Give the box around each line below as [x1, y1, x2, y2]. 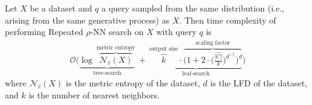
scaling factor [195, 40, 231, 46]
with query [156, 25, 197, 38]
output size [149, 46, 178, 52]
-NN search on [90, 25, 144, 38]
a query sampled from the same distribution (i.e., [101, 2, 285, 14]
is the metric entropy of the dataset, [66, 77, 200, 89]
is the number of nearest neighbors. [29, 88, 160, 101]
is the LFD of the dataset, [210, 77, 308, 89]
